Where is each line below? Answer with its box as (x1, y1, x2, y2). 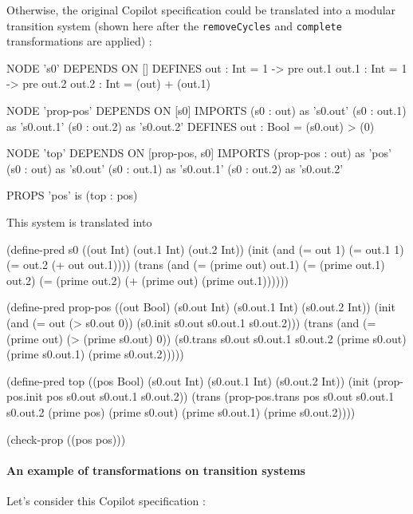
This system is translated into (6, 214, 152, 230)
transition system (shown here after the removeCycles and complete (6, 17, 342, 34)
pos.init (6, 388, 43, 405)
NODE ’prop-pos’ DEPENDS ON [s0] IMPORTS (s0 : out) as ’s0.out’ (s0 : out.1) (6, 102, 407, 119)
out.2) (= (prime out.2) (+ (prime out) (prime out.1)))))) (6, 271, 289, 288)
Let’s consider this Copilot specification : (6, 492, 206, 508)
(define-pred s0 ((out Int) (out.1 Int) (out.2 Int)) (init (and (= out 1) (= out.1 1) (6, 240, 404, 257)
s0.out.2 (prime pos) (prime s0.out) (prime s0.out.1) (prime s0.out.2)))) (6, 403, 356, 420)
